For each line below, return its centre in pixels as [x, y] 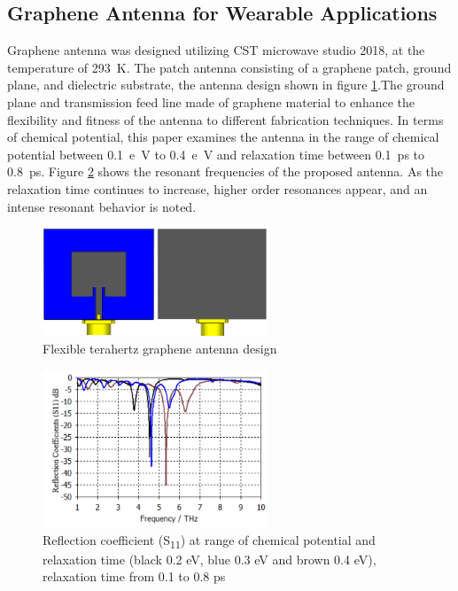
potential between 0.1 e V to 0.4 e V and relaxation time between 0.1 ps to [216, 154]
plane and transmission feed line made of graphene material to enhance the [211, 101]
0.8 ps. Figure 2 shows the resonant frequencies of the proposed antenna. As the [225, 171]
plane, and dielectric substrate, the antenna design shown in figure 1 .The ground [226, 85]
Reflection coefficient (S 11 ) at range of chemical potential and [209, 540]
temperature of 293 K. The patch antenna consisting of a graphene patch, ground [229, 67]
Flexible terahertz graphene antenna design [160, 349]
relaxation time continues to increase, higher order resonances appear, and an [217, 188]
